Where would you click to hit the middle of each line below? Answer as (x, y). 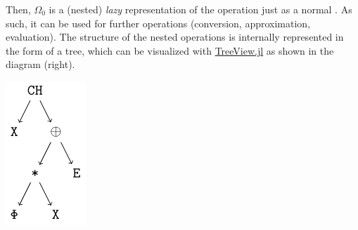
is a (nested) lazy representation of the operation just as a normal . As (200, 9)
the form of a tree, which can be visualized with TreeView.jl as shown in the (170, 50)
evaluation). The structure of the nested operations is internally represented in (175, 37)
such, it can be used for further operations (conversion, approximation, (158, 23)
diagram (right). (40, 64)
